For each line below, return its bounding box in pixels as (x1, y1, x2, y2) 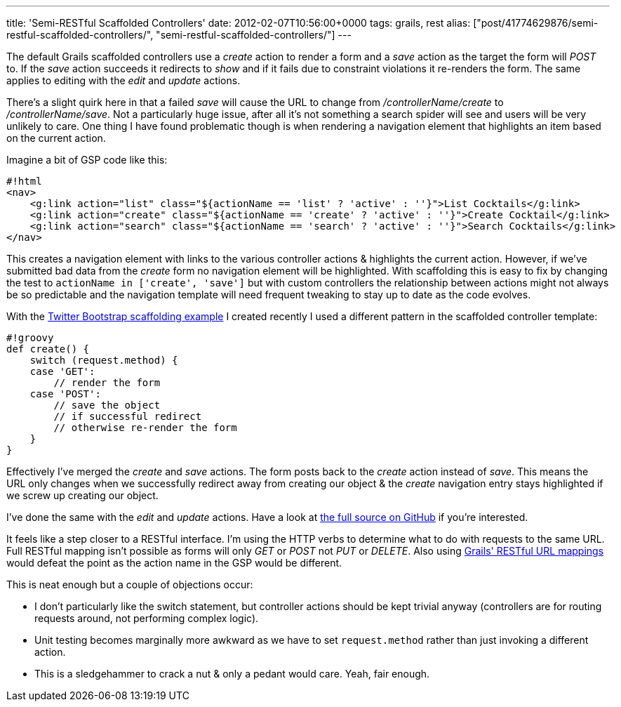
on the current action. (6, 132, 106, 144)
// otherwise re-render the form (53, 422, 237, 433)
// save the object (53, 399, 161, 411)
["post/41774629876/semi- (473, 17, 599, 29)
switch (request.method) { (29, 355, 178, 366)
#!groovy (6, 332, 54, 343)
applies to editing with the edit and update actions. (6, 74, 241, 86)
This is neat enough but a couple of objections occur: (6, 579, 253, 590)
